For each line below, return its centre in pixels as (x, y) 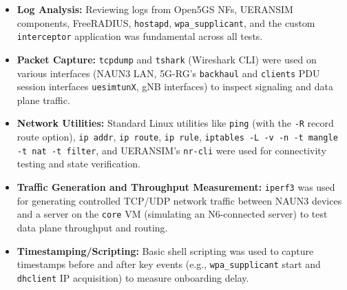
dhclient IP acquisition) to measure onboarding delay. (133, 277)
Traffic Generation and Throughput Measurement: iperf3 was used (176, 187)
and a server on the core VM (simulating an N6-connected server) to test (172, 214)
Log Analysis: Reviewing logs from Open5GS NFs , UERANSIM (155, 9)
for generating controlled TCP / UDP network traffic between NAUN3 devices (179, 200)
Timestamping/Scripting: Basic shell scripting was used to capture (165, 250)
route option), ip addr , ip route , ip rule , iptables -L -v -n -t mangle (177, 137)
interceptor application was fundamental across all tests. (140, 36)
